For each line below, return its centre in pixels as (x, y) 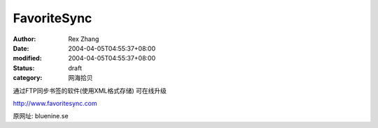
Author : (24, 39)
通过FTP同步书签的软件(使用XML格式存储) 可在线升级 (90, 90)
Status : (24, 68)
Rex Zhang (84, 39)
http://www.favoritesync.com (55, 103)
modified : (27, 58)
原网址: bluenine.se (41, 116)
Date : (21, 48)
